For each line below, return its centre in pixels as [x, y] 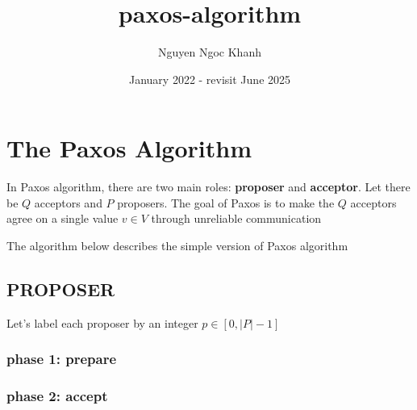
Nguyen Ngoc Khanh [210, 52]
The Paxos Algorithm [129, 148]
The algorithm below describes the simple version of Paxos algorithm [177, 246]
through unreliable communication [236, 218]
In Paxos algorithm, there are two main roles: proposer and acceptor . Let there [208, 187]
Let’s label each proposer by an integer [102, 322]
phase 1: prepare [62, 359]
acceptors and [68, 202]
